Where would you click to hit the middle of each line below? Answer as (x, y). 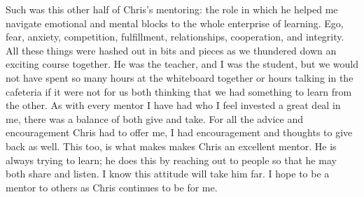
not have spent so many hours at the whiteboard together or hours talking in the (180, 77)
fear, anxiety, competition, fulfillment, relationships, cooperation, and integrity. (175, 37)
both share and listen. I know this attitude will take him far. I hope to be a (168, 174)
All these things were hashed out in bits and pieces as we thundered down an (171, 50)
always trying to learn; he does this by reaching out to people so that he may (171, 160)
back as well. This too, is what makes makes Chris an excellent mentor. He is (171, 146)
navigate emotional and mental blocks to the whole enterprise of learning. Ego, (175, 23)
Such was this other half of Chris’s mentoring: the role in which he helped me (172, 9)
